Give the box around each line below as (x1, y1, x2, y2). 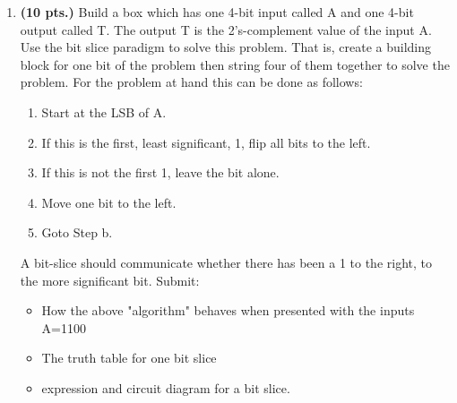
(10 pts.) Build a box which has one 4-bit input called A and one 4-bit (20, 3, 414, 21)
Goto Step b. (41, 223, 113, 242)
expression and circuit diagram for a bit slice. (41, 378, 290, 397)
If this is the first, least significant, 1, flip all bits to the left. (41, 133, 371, 151)
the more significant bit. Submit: (20, 270, 200, 289)
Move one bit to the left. (41, 193, 177, 211)
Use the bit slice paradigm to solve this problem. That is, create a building (20, 38, 432, 56)
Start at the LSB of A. (41, 102, 167, 121)
